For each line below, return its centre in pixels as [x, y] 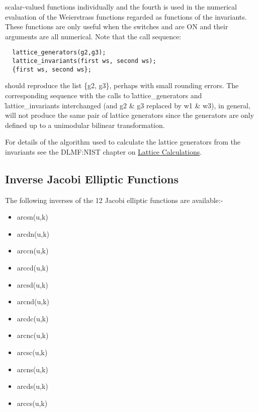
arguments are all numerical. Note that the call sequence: [93, 36]
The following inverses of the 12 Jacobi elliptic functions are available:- [114, 200]
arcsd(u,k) [32, 284]
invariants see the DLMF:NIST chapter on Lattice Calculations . [104, 151]
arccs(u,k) [32, 403]
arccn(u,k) [33, 251]
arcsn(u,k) [32, 217]
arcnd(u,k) [33, 301]
